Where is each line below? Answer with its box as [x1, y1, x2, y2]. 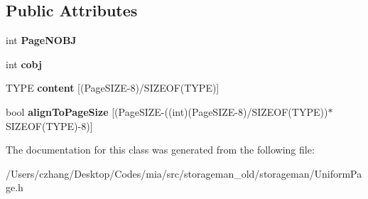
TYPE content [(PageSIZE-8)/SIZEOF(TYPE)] [6, 80, 220, 95]
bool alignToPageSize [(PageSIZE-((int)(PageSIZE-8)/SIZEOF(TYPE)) [6, 104, 328, 119]
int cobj [6, 56, 42, 71]
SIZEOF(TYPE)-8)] [6, 118, 93, 133]
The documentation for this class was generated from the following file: [6, 142, 315, 157]
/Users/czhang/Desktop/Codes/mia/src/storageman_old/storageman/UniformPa [6, 166, 362, 181]
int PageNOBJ [6, 33, 77, 48]
